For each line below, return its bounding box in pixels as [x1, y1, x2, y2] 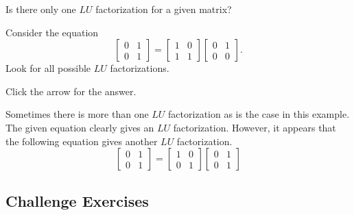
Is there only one [5, 2, 76, 16]
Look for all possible [5, 61, 91, 75]
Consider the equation [5, 25, 99, 39]
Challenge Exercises [5, 190, 149, 211]
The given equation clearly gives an [5, 120, 154, 134]
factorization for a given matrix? [95, 2, 232, 16]
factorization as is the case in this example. [168, 107, 350, 121]
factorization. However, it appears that [173, 120, 336, 134]
